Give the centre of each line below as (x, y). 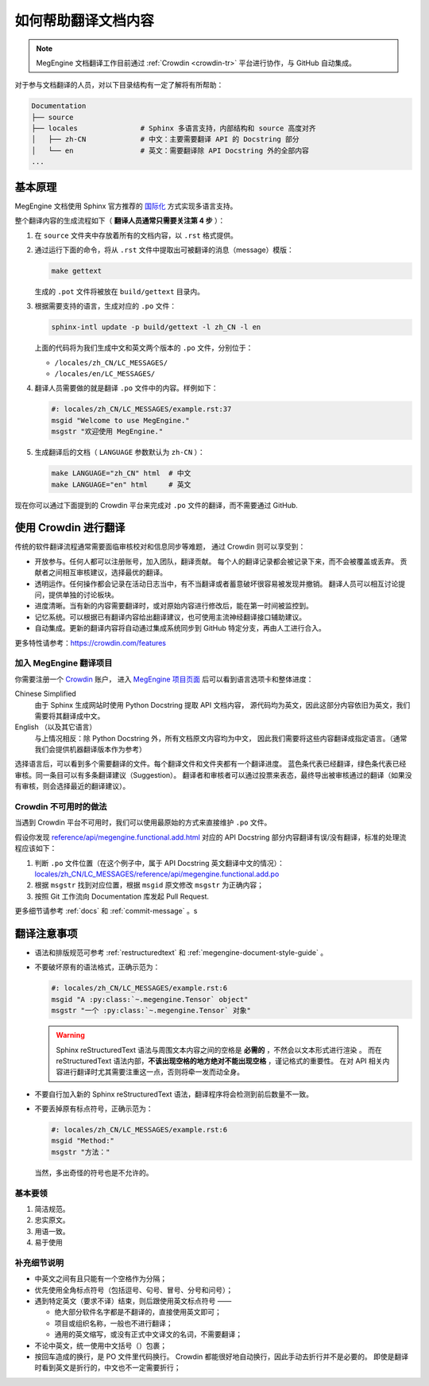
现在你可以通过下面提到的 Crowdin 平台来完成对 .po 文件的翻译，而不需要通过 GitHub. (156, 505)
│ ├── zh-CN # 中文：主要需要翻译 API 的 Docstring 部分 (165, 140)
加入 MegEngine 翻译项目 (64, 663)
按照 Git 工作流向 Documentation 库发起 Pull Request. (122, 896)
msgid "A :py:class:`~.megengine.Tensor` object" (150, 999)
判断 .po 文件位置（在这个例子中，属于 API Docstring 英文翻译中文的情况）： (160, 863)
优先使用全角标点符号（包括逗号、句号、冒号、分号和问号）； (134, 1290)
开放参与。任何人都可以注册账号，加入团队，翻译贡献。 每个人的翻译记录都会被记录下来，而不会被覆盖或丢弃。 (216, 561)
